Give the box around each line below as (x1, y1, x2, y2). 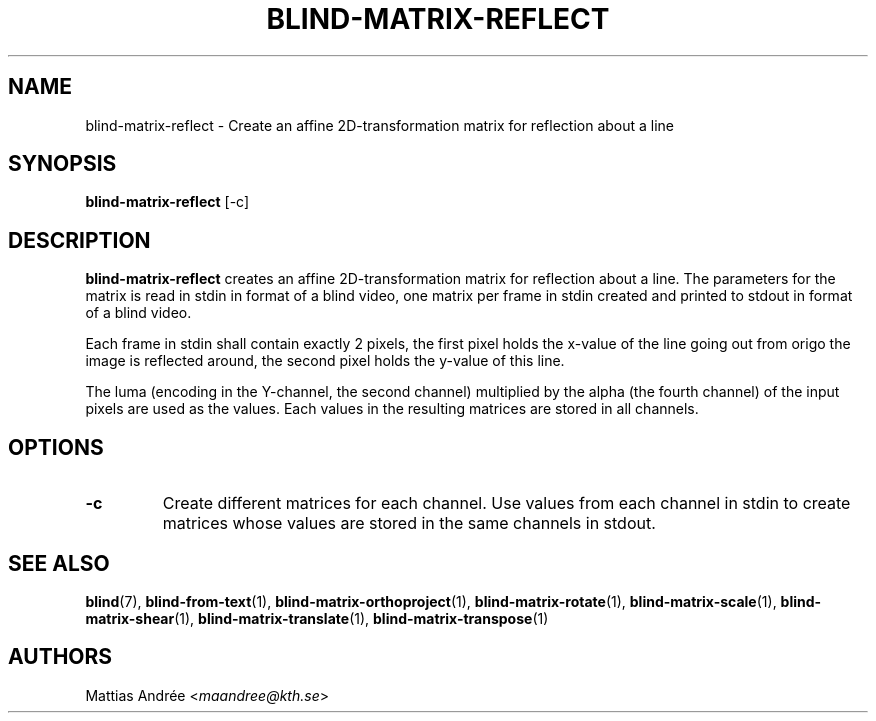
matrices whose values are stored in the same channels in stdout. (162, 513, 656, 534)
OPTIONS (8, 434, 104, 460)
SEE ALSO (8, 550, 110, 576)
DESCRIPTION (8, 227, 151, 253)
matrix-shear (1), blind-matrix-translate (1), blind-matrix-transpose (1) (85, 609, 549, 627)
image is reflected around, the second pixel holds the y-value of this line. (85, 352, 565, 370)
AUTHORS (8, 644, 113, 670)
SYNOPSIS (8, 151, 117, 177)
